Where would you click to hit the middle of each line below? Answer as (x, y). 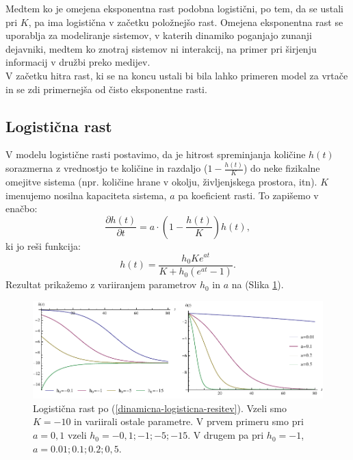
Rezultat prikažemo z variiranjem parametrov (101, 284)
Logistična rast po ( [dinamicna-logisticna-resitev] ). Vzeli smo (160, 408)
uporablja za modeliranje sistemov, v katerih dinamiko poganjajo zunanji (159, 35)
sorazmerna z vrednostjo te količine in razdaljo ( (107, 168)
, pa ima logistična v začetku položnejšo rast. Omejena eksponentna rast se (186, 22)
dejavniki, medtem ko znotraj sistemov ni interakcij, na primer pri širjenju (161, 48)
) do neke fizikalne (282, 168)
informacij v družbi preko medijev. (78, 62)
